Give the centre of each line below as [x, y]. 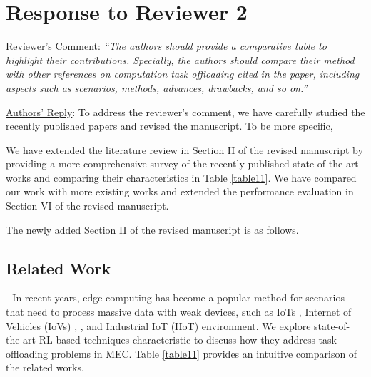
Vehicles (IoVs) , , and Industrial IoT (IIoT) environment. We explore [158, 325]
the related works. [45, 367]
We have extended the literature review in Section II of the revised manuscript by [184, 149]
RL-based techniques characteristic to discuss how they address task [188, 340]
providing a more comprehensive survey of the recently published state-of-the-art [182, 164]
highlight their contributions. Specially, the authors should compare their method [180, 60]
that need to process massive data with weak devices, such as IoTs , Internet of [179, 312]
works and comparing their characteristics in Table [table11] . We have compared [181, 177]
